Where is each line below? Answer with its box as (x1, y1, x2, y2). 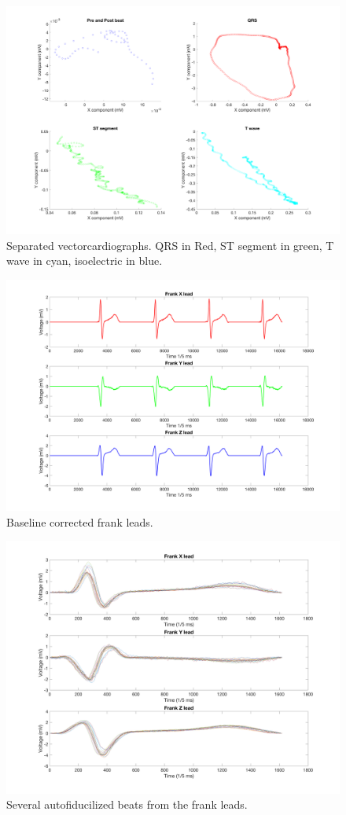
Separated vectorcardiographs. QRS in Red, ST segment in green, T (6, 237, 334, 253)
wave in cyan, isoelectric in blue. (6, 252, 163, 269)
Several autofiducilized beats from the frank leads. (6, 796, 248, 813)
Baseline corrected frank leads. (6, 513, 153, 530)
